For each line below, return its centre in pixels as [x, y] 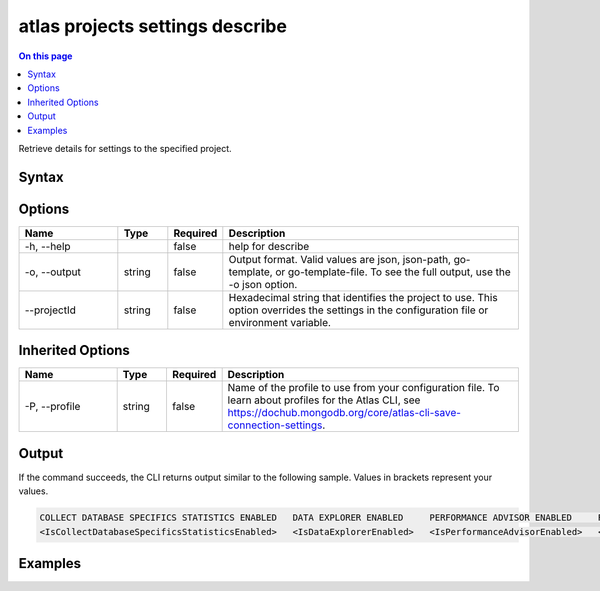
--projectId [50, 310]
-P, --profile [52, 407]
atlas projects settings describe [152, 26]
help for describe [269, 246]
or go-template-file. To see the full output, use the [393, 272]
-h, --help [47, 246]
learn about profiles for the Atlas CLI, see [324, 400]
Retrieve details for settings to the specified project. [125, 148]
